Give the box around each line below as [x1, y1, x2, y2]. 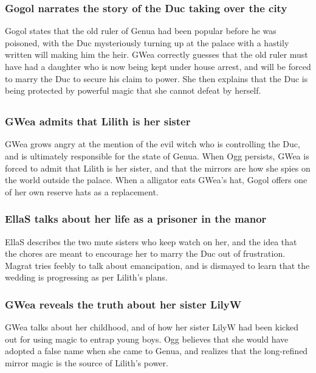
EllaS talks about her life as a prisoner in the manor [5, 211, 267, 226]
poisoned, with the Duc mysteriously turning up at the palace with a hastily [5, 36, 289, 49]
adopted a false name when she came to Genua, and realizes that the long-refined [5, 344, 308, 357]
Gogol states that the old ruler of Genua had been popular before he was [5, 24, 276, 37]
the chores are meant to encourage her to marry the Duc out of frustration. [5, 247, 286, 260]
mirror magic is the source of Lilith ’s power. [5, 357, 168, 369]
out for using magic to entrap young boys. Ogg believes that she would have [5, 332, 289, 345]
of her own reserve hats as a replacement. [5, 185, 159, 198]
